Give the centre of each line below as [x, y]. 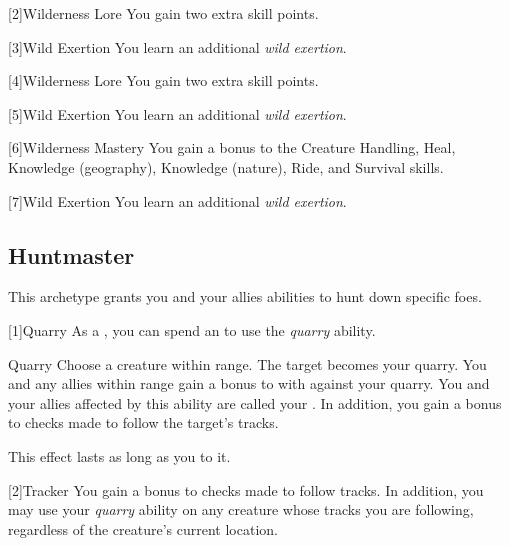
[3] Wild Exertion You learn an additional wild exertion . [177, 46]
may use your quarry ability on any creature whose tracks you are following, [241, 509]
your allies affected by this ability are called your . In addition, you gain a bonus [255, 402]
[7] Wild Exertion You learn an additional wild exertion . [177, 200]
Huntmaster [71, 254]
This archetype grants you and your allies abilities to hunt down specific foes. [245, 296]
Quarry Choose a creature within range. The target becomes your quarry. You [247, 363]
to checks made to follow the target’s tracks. [143, 422]
